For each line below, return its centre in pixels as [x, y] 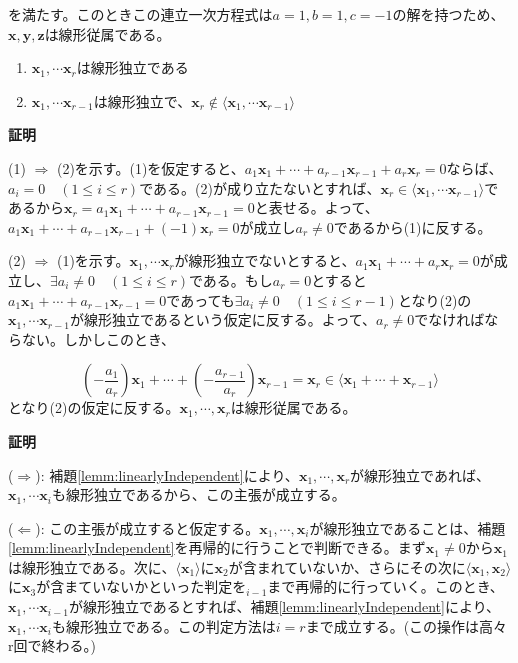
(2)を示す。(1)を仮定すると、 [150, 167]
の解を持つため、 [448, 14]
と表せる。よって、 [316, 207]
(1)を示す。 [93, 260]
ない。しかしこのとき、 [98, 338]
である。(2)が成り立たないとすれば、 [260, 187]
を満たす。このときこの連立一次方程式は [140, 14]
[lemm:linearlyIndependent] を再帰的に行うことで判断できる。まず [217, 547]
